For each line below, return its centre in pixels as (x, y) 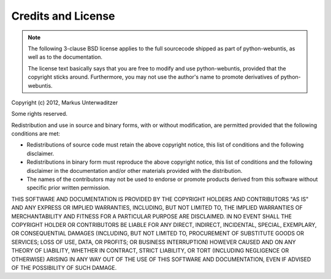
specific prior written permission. (68, 188)
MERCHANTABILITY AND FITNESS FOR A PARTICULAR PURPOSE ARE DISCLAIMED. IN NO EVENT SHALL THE (152, 216)
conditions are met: (36, 134)
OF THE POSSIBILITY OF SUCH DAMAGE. (64, 267)
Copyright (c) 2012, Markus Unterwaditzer (65, 102)
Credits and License (63, 16)
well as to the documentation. (65, 57)
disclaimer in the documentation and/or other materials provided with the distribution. (135, 170)
